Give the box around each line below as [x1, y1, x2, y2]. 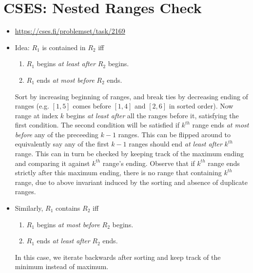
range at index [15, 110, 58, 120]
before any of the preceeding [15, 129, 98, 139]
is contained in [42, 42, 86, 52]
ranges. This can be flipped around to [118, 129, 231, 139]
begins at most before [37, 219, 100, 229]
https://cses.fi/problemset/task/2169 [15, 26, 125, 36]
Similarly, [15, 203, 43, 213]
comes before [73, 101, 111, 111]
